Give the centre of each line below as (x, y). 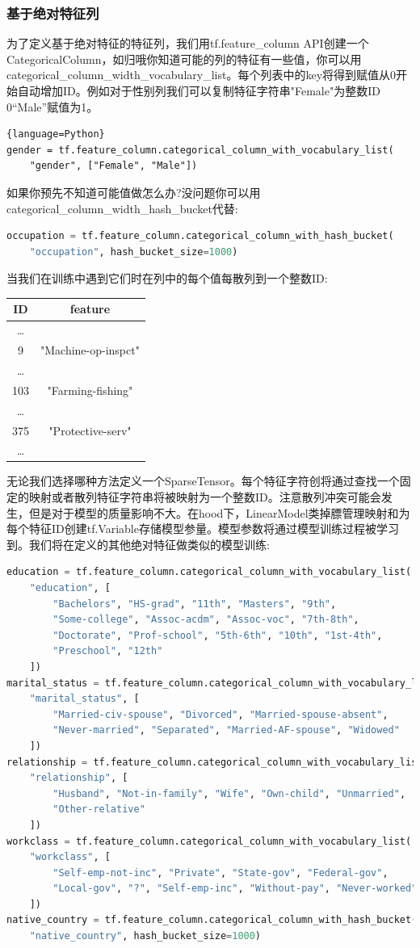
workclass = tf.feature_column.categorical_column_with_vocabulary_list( (209, 841)
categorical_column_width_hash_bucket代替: (122, 208)
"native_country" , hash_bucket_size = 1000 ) (145, 936)
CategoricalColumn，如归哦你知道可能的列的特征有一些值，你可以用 (184, 59)
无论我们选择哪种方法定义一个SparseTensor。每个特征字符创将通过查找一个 (203, 481)
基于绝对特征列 (53, 13)
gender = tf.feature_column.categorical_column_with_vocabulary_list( (200, 150)
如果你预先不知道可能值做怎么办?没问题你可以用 (134, 192)
